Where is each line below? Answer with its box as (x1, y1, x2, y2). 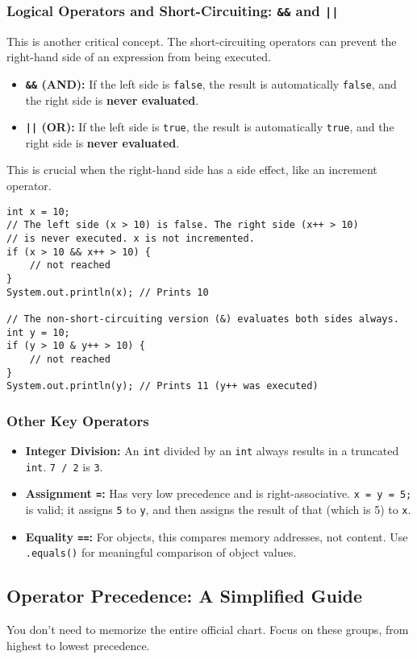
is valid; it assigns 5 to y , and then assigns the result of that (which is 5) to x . (25, 501, 411, 518)
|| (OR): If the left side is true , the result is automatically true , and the (25, 118, 394, 135)
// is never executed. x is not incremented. (6, 232, 255, 244)
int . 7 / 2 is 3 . (25, 458, 103, 475)
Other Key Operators (6, 410, 149, 430)
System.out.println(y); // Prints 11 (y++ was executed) (6, 380, 319, 392)
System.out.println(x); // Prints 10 (6, 286, 209, 298)
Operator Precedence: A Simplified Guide (6, 583, 363, 608)
